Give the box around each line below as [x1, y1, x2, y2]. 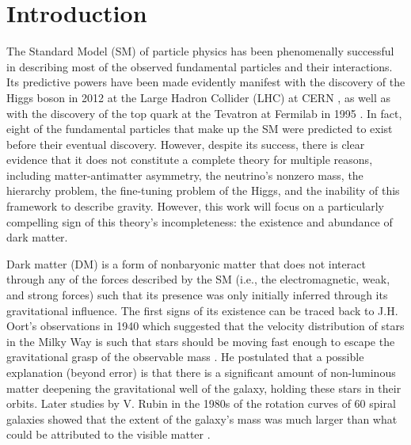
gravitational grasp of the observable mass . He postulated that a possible [6, 348, 364, 365]
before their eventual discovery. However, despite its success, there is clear [6, 135, 365, 152]
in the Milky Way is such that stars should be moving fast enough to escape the [6, 333, 395, 349]
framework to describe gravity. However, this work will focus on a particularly [6, 198, 384, 215]
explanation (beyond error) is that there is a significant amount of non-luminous [6, 364, 396, 380]
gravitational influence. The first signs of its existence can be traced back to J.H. [6, 302, 398, 318]
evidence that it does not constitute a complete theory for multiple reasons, [6, 151, 373, 168]
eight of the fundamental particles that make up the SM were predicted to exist [6, 120, 393, 137]
